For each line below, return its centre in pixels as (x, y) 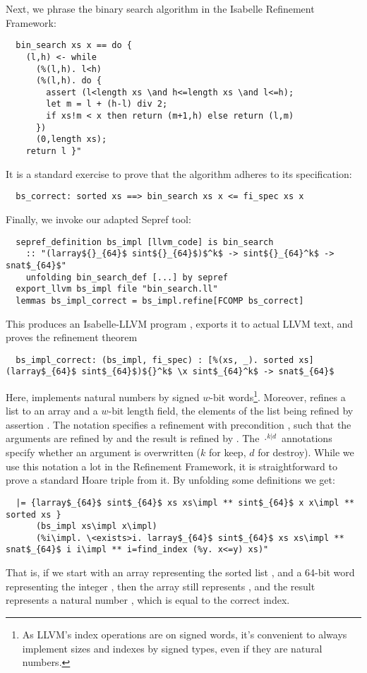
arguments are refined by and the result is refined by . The (133, 438)
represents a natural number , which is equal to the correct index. (148, 600)
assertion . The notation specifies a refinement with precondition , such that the (179, 424)
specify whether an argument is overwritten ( (103, 452)
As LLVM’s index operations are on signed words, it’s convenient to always (185, 634)
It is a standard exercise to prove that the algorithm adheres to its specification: (179, 173)
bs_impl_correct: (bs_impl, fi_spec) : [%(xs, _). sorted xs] (165, 360)
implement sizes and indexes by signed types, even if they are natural (172, 648)
